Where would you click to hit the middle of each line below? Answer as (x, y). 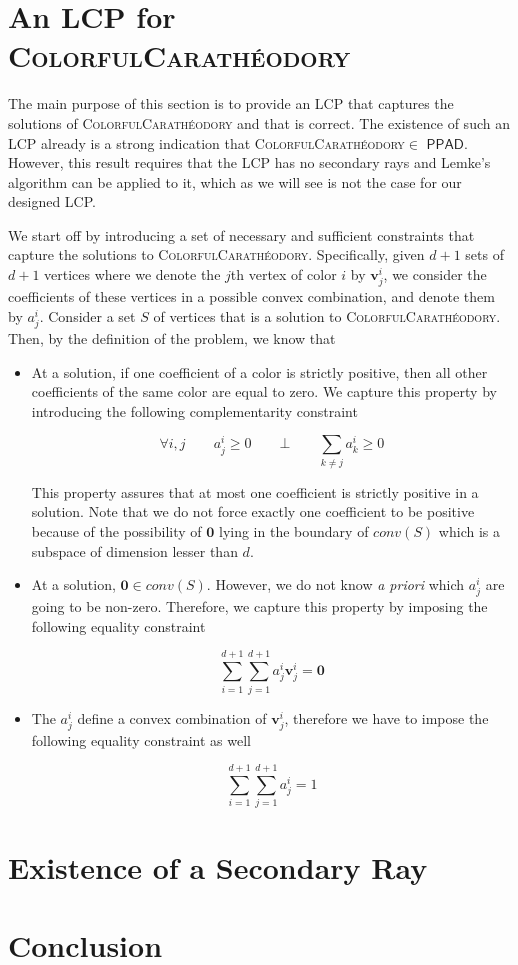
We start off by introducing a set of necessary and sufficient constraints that (241, 234)
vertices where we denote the (132, 274)
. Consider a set (87, 315)
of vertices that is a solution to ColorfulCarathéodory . (327, 315)
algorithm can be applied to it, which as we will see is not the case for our (235, 181)
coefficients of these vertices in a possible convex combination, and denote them (251, 296)
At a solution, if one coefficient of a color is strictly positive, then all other (259, 371)
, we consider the (435, 274)
